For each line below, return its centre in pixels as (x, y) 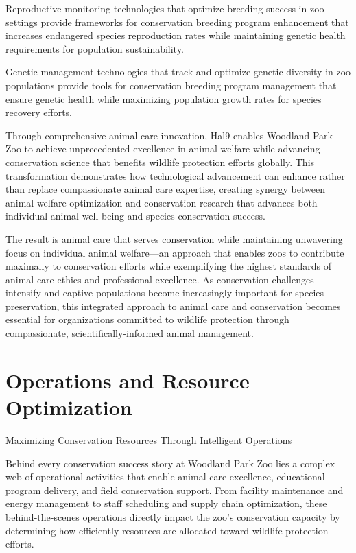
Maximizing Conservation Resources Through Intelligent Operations (149, 439)
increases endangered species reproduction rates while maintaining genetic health (176, 35)
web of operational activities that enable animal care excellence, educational (165, 476)
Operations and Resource (128, 380)
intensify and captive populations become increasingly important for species (165, 293)
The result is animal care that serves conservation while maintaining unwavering (174, 238)
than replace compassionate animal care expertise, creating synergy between (165, 189)
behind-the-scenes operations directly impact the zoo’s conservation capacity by (173, 516)
